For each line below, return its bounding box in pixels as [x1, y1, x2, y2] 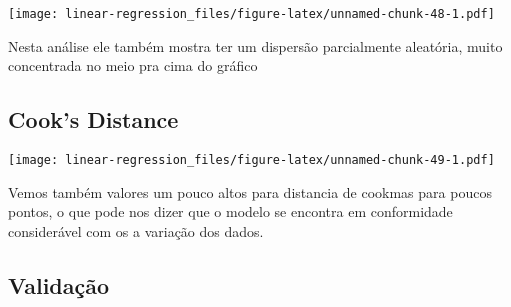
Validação [8, 269, 110, 300]
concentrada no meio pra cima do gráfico [8, 55, 258, 76]
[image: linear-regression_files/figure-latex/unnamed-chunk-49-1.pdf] [8, 153, 495, 168]
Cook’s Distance [8, 104, 179, 135]
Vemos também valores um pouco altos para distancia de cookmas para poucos [8, 181, 492, 202]
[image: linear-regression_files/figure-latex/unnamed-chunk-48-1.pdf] [8, 7, 495, 21]
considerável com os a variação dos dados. [8, 220, 264, 241]
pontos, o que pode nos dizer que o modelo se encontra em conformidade [8, 201, 453, 222]
